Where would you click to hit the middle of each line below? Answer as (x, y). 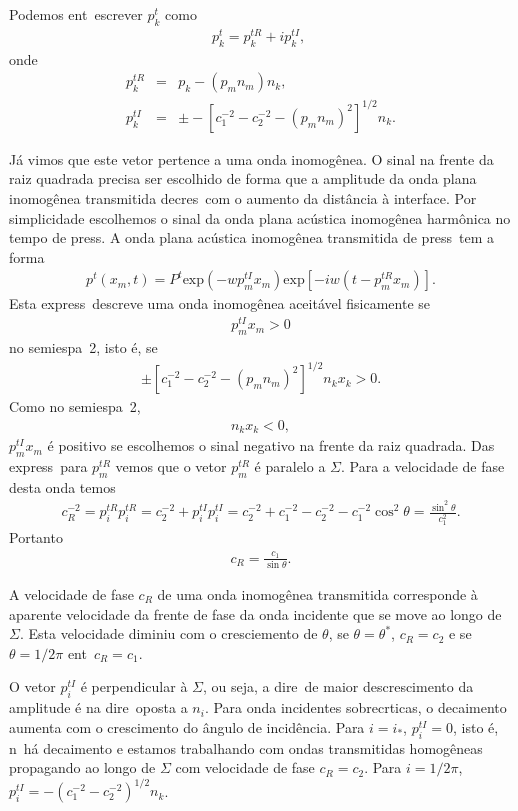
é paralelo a (290, 465)
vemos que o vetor (171, 465)
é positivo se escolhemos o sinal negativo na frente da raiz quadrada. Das (271, 445)
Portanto (36, 537)
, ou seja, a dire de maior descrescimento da (338, 686)
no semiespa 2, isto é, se (83, 346)
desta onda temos (62, 486)
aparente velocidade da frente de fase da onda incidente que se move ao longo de (255, 613)
